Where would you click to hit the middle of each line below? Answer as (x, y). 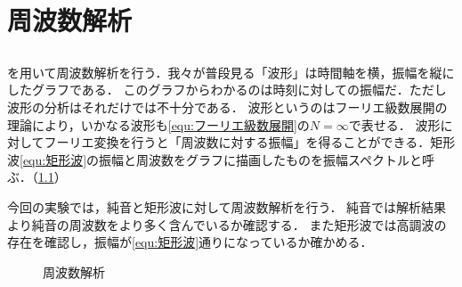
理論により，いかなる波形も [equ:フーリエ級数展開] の (158, 124)
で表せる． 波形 (394, 124)
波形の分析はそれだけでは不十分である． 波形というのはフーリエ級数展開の (227, 107)
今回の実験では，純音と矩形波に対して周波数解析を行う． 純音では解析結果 (227, 206)
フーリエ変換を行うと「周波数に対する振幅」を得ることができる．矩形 (250, 142)
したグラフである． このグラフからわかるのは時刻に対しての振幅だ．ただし (227, 90)
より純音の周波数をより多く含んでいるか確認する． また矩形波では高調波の (227, 224)
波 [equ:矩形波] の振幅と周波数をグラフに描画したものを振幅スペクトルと (215, 159)
